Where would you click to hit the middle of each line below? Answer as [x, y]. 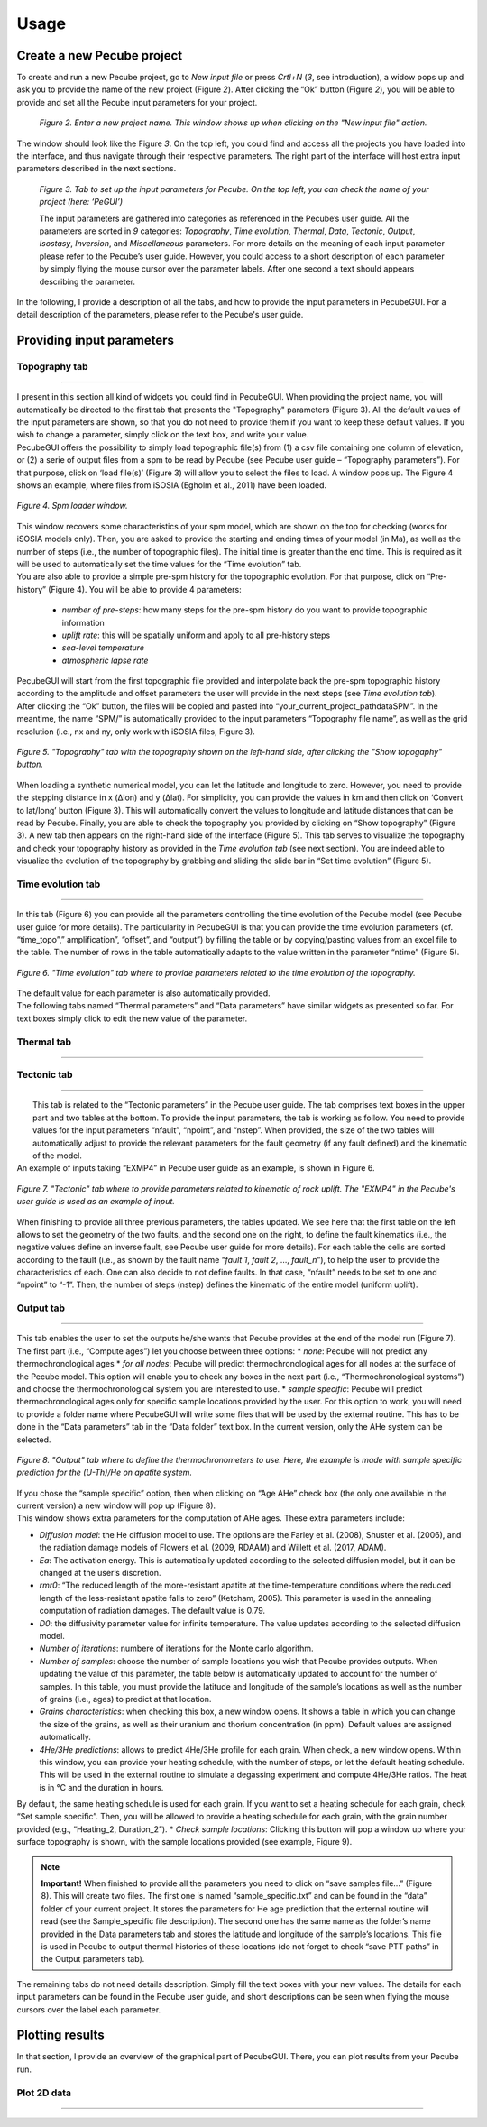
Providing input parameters [96, 341]
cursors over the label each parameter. [89, 2009]
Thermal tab [44, 1042]
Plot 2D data [44, 2093]
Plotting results [61, 2035]
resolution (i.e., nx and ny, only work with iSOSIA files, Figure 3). [136, 732]
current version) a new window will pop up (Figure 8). [116, 1505]
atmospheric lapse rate [105, 660]
